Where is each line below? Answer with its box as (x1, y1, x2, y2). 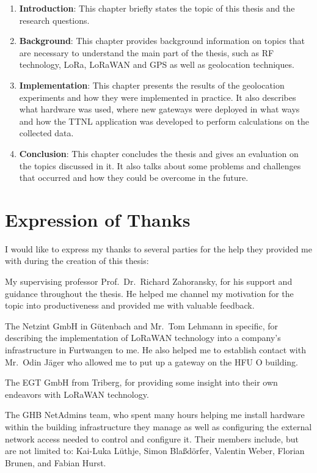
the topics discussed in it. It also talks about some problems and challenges (19, 159, 301, 172)
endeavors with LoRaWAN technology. (5, 387, 149, 400)
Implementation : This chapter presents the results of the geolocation (19, 78, 285, 91)
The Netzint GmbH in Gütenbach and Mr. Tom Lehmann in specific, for (5, 319, 279, 332)
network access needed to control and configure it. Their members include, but (5, 432, 299, 445)
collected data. (19, 127, 74, 139)
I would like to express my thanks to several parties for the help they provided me (5, 242, 312, 255)
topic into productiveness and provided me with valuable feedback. (5, 299, 255, 312)
